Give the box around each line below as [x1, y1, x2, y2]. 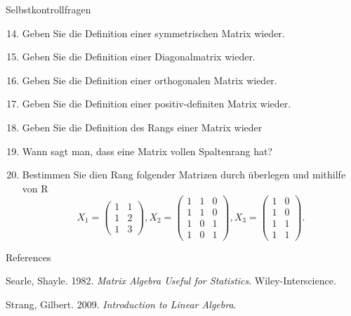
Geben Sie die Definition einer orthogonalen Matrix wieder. [22, 72, 277, 87]
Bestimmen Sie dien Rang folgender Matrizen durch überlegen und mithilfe [22, 167, 346, 182]
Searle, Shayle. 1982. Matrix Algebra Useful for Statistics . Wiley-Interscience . [6, 273, 336, 288]
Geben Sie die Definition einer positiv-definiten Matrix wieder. [22, 96, 291, 111]
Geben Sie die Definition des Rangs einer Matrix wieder [22, 119, 263, 134]
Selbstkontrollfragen [6, 2, 91, 16]
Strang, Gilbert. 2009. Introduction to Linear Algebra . [6, 296, 237, 311]
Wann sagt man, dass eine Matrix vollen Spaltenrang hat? [22, 143, 272, 158]
